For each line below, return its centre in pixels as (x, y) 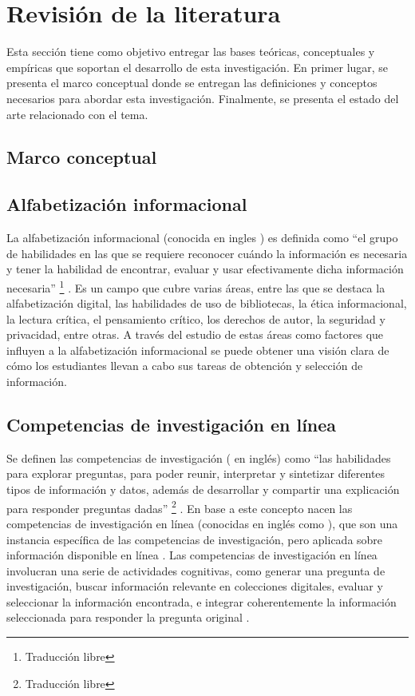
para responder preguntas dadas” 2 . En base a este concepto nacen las (180, 507)
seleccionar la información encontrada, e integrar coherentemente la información (202, 601)
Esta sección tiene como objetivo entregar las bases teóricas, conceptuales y (191, 52)
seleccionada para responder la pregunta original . (128, 617)
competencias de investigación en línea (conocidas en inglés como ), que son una (202, 523)
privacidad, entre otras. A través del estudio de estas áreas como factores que (195, 334)
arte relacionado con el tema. (77, 114)
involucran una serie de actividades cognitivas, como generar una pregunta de (196, 570)
